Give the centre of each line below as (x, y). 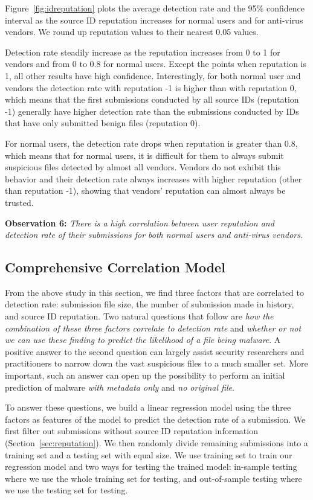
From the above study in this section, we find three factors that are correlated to (154, 292)
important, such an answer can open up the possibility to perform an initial (145, 375)
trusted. (19, 202)
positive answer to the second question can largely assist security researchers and (155, 351)
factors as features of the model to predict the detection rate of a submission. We (155, 419)
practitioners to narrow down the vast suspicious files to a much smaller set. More (156, 363)
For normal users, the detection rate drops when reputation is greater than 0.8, (151, 143)
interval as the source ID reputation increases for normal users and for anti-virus (154, 20)
